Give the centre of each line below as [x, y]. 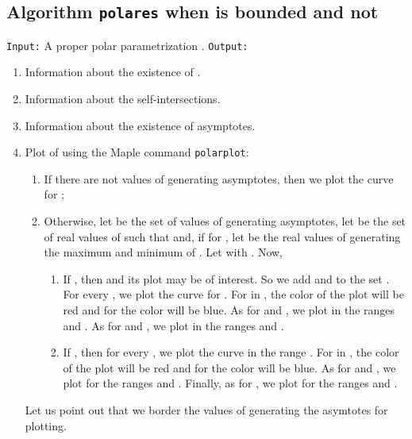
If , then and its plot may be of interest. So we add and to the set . [226, 278]
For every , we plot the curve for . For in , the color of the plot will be [233, 294]
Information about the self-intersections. [123, 99]
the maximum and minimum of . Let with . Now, [163, 252]
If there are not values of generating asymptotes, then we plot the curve [219, 178]
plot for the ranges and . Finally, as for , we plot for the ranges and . [230, 383]
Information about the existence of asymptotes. [140, 125]
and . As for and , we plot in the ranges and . [173, 325]
